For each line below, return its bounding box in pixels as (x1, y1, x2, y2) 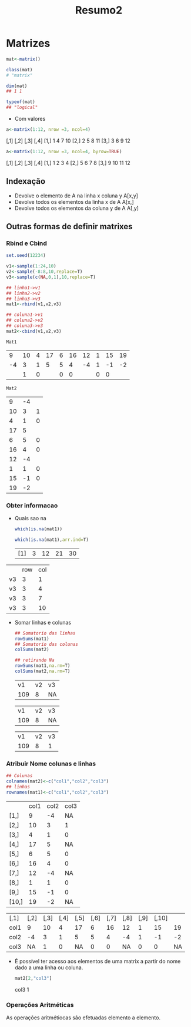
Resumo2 (75, 4, 123, 17)
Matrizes (6, 37, 51, 50)
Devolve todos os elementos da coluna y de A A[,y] (14, 204, 139, 212)
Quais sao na (14, 515, 47, 522)
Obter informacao (6, 501, 58, 510)
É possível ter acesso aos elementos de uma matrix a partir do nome (14, 957, 181, 965)
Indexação (6, 176, 46, 186)
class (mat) (6, 67, 33, 72)
